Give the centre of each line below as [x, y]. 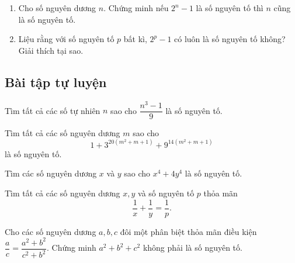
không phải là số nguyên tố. [192, 248]
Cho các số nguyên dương [51, 231]
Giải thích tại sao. [51, 50]
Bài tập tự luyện [56, 82]
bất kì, [135, 39]
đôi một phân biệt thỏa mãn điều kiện [188, 231]
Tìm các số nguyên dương [51, 173]
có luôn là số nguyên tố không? [230, 39]
